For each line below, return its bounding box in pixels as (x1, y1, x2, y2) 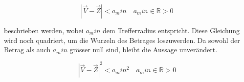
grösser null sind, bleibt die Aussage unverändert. (69, 44, 218, 55)
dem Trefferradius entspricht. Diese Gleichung (103, 25, 240, 35)
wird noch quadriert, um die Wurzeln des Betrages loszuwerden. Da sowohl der (4, 35, 240, 45)
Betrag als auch (4, 44, 51, 55)
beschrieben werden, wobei (4, 25, 84, 35)
